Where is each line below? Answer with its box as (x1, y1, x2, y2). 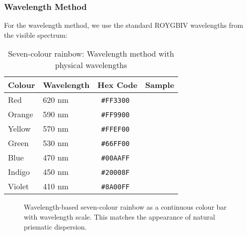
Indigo (8, 166, 30, 178)
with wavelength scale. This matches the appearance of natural (24, 212, 215, 222)
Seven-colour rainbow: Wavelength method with (8, 48, 174, 60)
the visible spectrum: (4, 29, 67, 40)
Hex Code (97, 79, 137, 91)
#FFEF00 (101, 125, 130, 134)
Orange (8, 108, 33, 120)
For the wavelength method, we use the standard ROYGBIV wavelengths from (4, 20, 244, 30)
